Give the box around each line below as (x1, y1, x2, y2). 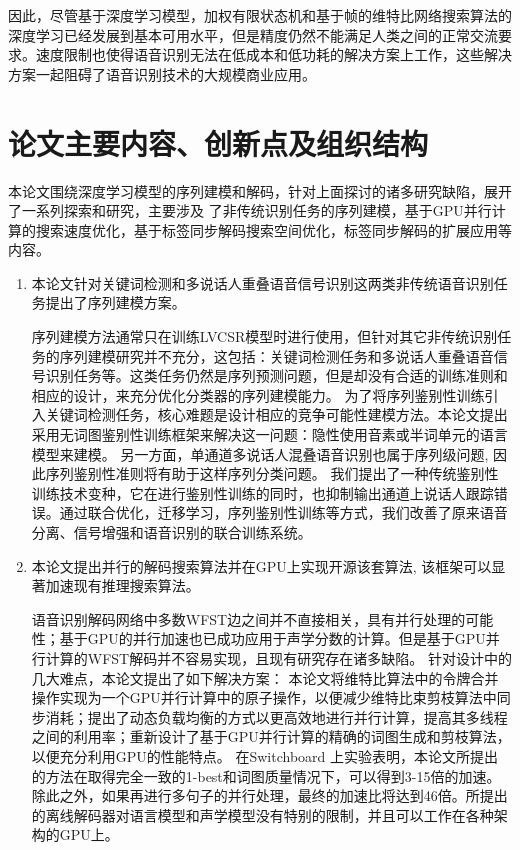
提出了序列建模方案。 (45, 292, 186, 313)
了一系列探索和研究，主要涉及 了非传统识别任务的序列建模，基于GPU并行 (8, 200, 492, 221)
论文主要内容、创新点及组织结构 (8, 122, 429, 163)
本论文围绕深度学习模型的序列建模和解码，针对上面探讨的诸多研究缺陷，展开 (8, 180, 512, 201)
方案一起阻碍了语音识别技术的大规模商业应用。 (8, 63, 316, 84)
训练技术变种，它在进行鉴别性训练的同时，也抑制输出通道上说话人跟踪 (31, 482, 494, 503)
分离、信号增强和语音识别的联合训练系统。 (31, 522, 312, 542)
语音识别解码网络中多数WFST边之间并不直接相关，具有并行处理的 (31, 608, 466, 629)
